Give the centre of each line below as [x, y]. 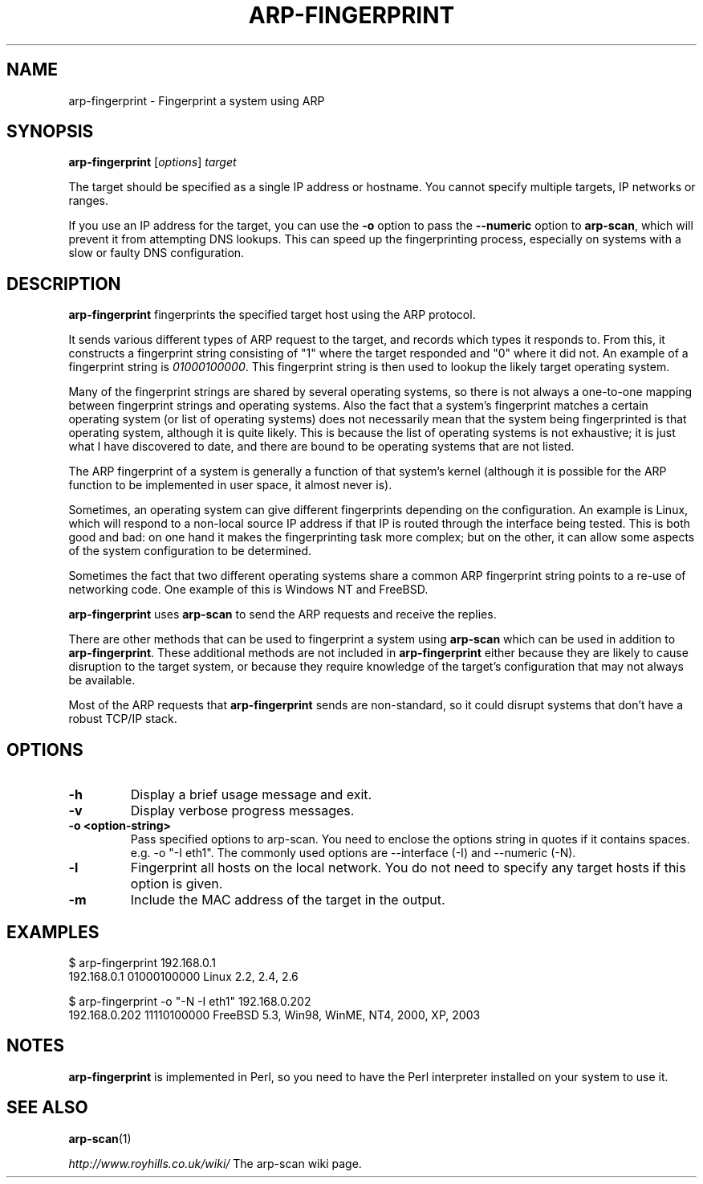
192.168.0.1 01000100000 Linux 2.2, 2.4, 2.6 [183, 976]
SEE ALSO [47, 1108]
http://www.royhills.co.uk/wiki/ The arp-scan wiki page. [215, 1163]
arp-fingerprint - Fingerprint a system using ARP [197, 100]
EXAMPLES [53, 932]
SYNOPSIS [50, 132]
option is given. [177, 884]
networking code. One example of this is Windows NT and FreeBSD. [248, 590]
